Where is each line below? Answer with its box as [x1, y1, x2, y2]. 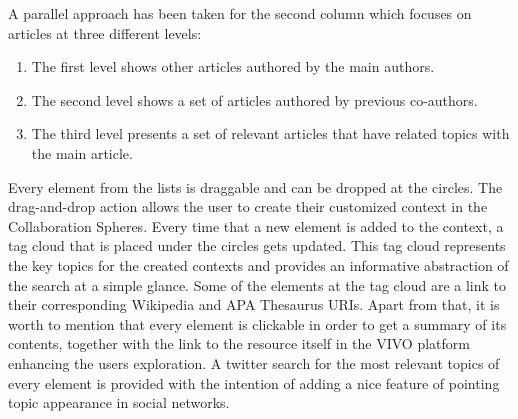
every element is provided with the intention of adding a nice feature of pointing [8, 372, 500, 393]
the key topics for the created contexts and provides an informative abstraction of [8, 254, 509, 275]
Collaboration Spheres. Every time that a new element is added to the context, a [8, 215, 504, 236]
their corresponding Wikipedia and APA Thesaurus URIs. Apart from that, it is [8, 294, 500, 315]
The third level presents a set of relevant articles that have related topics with [31, 123, 510, 144]
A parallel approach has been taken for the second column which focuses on [8, 3, 472, 23]
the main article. [31, 142, 133, 163]
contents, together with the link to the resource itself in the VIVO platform [8, 333, 470, 354]
